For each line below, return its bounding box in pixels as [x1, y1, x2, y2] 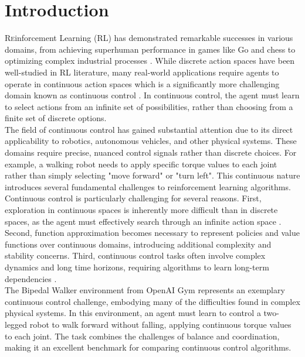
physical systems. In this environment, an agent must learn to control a [5, 307, 261, 319]
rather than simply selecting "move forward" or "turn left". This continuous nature [5, 169, 300, 181]
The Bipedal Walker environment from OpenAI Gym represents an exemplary [5, 284, 285, 296]
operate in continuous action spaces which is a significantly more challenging [5, 77, 280, 90]
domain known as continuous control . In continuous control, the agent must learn [5, 89, 300, 101]
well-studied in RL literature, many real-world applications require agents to [5, 66, 279, 78]
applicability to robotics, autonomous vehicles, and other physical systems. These [5, 135, 297, 147]
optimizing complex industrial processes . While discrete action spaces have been [5, 54, 295, 67]
